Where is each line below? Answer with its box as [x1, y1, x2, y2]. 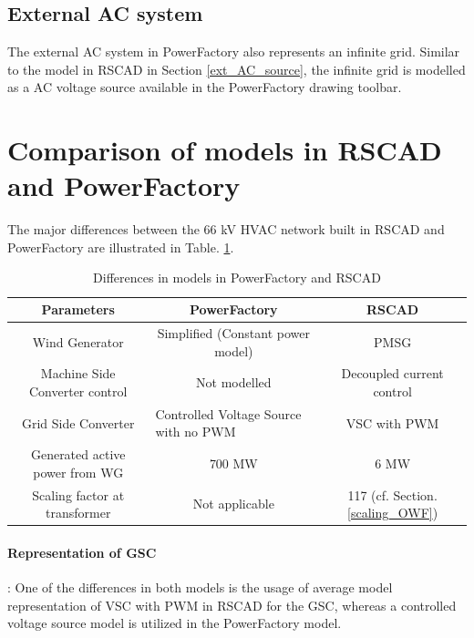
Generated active [30, 445, 126, 464]
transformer [46, 503, 111, 522]
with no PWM [155, 422, 236, 441]
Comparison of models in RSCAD [7, 131, 442, 169]
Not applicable [192, 494, 274, 513]
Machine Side [40, 364, 116, 383]
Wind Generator [32, 332, 124, 351]
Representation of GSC [7, 542, 157, 561]
